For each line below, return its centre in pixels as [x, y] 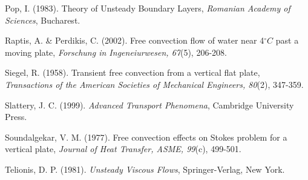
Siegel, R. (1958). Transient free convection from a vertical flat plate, [133, 72]
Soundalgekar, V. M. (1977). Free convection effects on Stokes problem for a [146, 137]
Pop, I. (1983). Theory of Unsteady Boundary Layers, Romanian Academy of [148, 8]
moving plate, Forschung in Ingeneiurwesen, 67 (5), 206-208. [116, 52]
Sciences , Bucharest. [43, 20]
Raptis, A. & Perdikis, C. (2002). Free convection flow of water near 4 [135, 40]
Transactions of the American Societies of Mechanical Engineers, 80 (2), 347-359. [154, 84]
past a [287, 40]
